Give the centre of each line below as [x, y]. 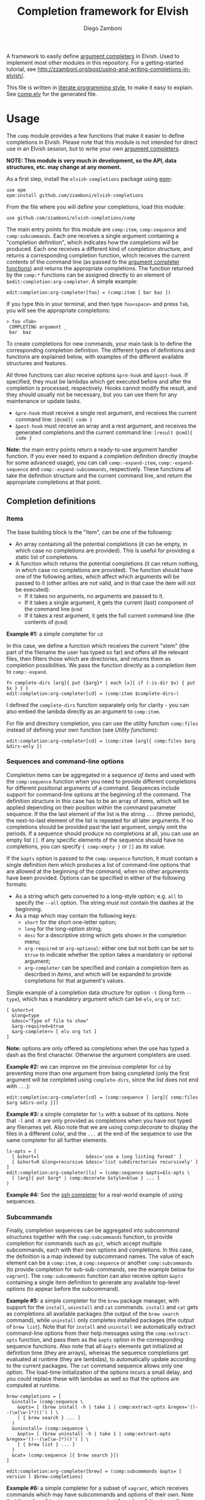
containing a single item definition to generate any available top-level [93, 1282]
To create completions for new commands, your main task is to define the [99, 343]
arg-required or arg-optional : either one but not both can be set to [109, 948]
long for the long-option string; [63, 929]
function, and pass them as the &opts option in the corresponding [101, 1340]
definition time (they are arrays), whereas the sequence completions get [97, 1353]
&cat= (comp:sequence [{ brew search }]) [65, 1455]
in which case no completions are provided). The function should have [104, 570]
